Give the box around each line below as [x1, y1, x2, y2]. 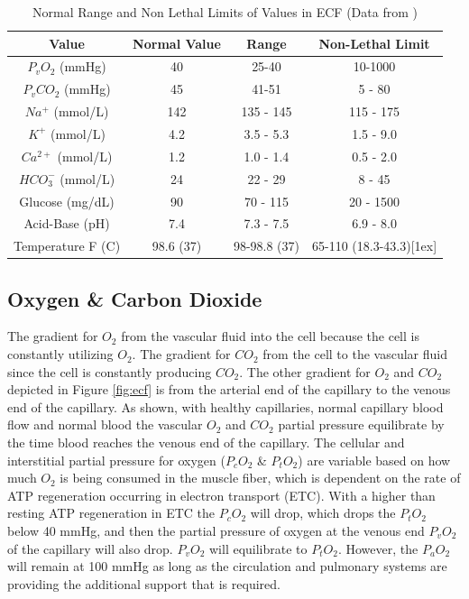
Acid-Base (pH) [23, 214, 110, 233]
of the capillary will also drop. [7, 539, 173, 558]
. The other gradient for [239, 362, 371, 381]
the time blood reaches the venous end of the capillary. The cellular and [7, 433, 405, 452]
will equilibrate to [208, 539, 308, 558]
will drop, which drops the [250, 503, 396, 522]
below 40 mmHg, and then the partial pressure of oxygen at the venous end [7, 521, 425, 540]
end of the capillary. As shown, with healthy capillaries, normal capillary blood [7, 397, 444, 416]
